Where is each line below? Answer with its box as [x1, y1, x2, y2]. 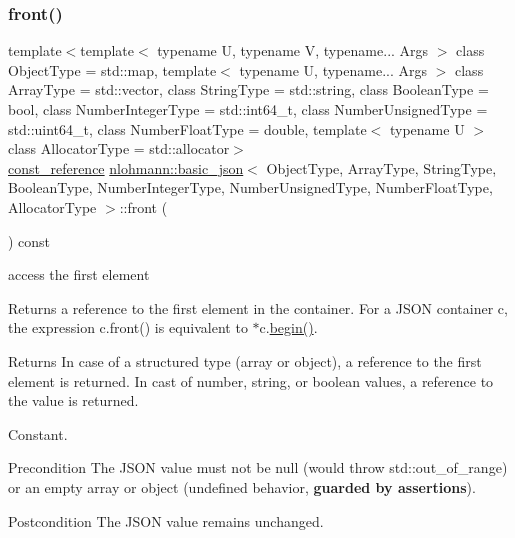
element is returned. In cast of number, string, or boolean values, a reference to [8, 370, 494, 391]
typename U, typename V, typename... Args [157, 40, 429, 61]
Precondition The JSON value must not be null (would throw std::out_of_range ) [8, 457, 508, 478]
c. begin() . [259, 317, 318, 338]
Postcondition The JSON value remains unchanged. [8, 510, 324, 531]
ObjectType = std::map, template [8, 59, 217, 80]
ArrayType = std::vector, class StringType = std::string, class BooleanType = [8, 79, 489, 100]
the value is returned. [8, 390, 139, 411]
